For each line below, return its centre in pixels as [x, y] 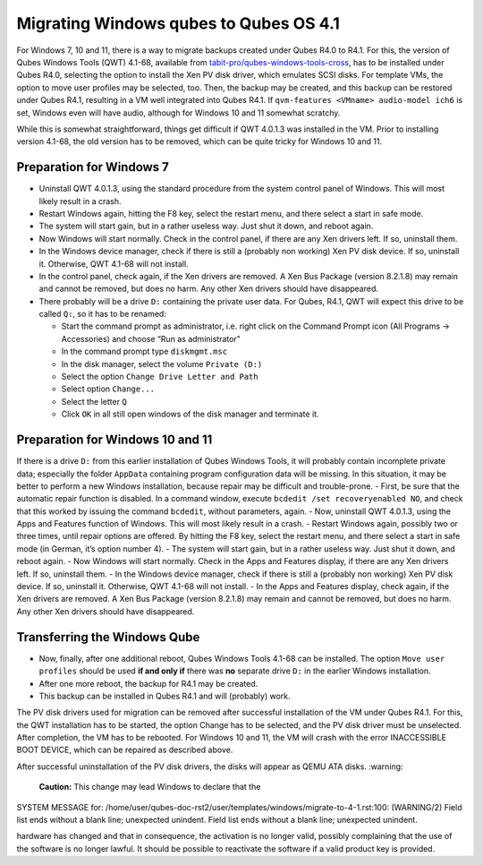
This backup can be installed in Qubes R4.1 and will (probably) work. [165, 696]
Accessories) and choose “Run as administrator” [151, 338]
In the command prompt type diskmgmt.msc [144, 351]
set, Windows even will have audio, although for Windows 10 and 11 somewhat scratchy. [178, 113]
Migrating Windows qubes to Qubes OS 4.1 [178, 23]
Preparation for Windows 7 [93, 167]
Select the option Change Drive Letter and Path [160, 377]
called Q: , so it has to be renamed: [103, 314]
